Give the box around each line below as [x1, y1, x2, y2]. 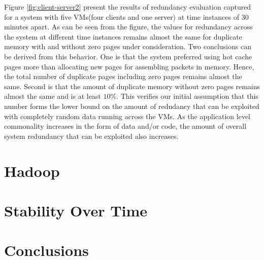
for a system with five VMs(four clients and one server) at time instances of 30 [4, 11, 249, 22]
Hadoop [4, 160, 60, 181]
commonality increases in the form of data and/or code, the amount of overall [4, 121, 247, 131]
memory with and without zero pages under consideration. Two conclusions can [4, 41, 251, 52]
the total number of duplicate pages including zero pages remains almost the [4, 71, 242, 82]
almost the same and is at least [4, 91, 101, 101]
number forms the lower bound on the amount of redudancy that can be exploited [4, 100, 259, 111]
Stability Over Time [4, 200, 148, 220]
